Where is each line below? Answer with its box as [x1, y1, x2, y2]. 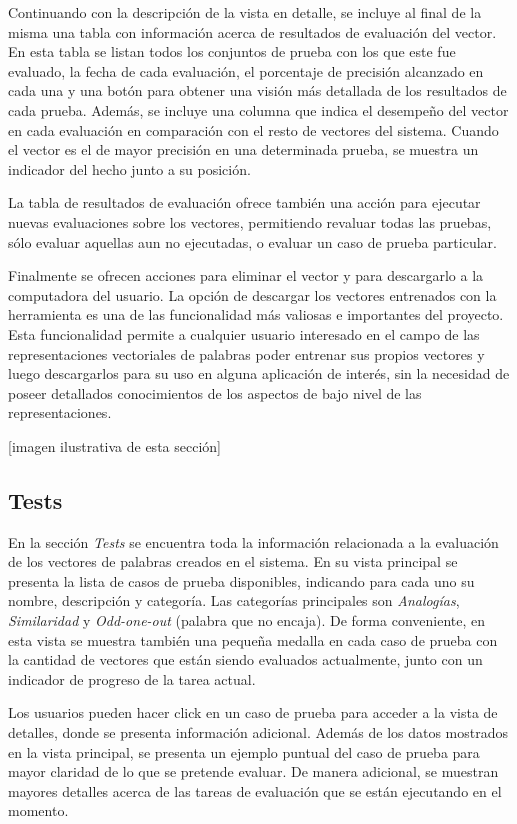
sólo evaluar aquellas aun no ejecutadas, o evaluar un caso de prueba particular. [8, 231, 497, 252]
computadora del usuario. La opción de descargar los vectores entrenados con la [8, 284, 497, 305]
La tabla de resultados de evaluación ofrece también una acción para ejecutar [8, 192, 481, 213]
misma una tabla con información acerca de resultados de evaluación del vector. [8, 21, 497, 42]
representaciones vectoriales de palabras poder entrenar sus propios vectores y [8, 343, 485, 364]
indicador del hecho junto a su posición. [8, 158, 251, 179]
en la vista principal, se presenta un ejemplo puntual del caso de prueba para [8, 741, 480, 762]
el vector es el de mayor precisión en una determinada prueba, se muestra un [8, 139, 479, 160]
